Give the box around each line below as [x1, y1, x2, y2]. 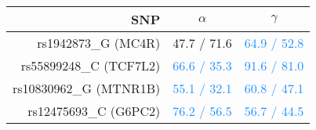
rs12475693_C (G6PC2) [27, 102, 161, 120]
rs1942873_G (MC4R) [37, 34, 161, 52]
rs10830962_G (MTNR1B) [13, 79, 161, 97]
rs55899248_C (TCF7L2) [20, 56, 161, 74]
